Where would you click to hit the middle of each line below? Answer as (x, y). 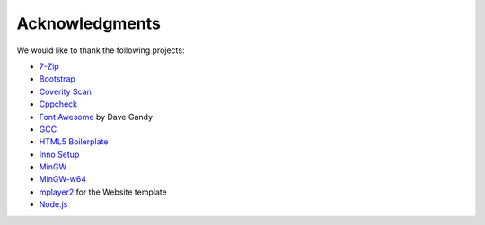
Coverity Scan (65, 91)
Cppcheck (58, 104)
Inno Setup (59, 154)
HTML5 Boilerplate (74, 142)
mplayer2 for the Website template (103, 192)
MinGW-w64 (63, 179)
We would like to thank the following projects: (101, 50)
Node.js (53, 204)
